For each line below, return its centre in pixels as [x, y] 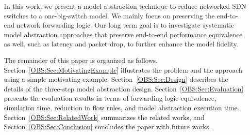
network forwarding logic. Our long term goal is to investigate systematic [125, 25]
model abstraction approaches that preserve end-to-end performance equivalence [123, 34]
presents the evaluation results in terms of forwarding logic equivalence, [110, 98]
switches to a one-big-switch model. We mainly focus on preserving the [109, 15]
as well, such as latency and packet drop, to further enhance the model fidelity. [121, 44]
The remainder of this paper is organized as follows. [81, 60]
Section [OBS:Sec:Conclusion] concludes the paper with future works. [108, 127]
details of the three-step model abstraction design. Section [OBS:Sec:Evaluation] [124, 88]
